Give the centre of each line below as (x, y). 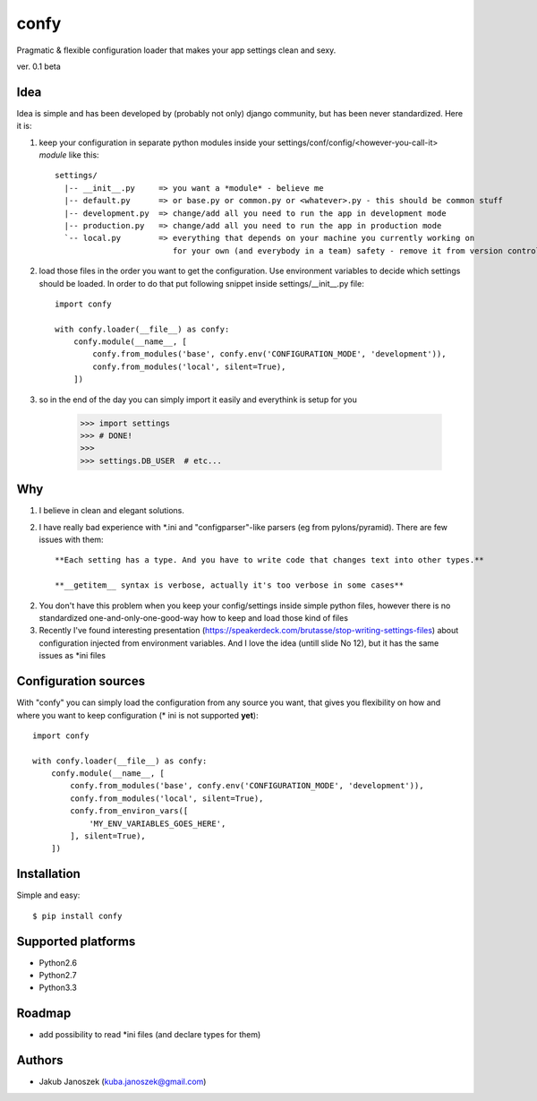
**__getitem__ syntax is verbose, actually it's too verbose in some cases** (230, 585)
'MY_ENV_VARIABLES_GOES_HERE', (158, 823)
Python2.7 (58, 976)
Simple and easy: (48, 895)
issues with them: (71, 540)
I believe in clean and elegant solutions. (112, 511)
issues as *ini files (72, 656)
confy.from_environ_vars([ (129, 811)
